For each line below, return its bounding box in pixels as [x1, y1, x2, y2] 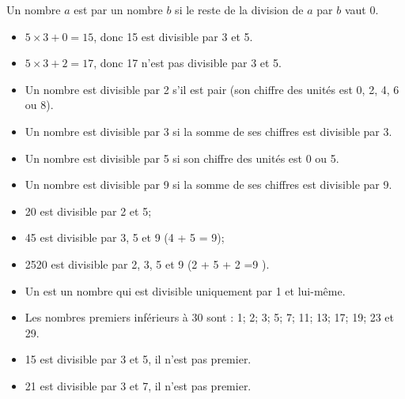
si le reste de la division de [175, 2, 304, 17]
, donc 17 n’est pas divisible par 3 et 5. [93, 55, 282, 71]
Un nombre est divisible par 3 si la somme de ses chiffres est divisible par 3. [25, 122, 392, 139]
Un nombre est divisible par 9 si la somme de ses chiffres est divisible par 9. [25, 176, 392, 193]
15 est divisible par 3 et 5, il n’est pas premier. [25, 351, 252, 367]
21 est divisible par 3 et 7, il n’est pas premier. [25, 377, 252, 393]
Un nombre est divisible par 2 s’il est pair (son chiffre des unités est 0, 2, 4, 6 [25, 81, 399, 97]
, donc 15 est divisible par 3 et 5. [93, 28, 253, 44]
